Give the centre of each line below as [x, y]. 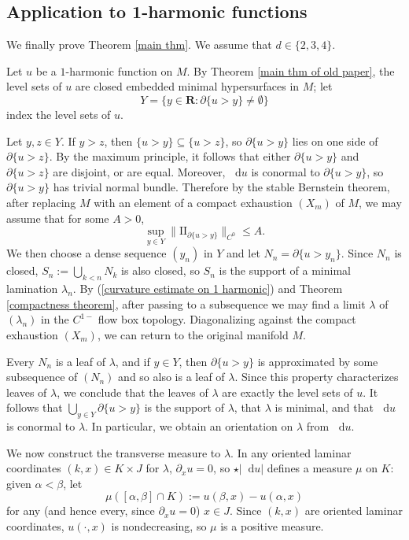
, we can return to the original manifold [193, 334]
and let [243, 253]
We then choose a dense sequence [87, 253]
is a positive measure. [272, 526]
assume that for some [58, 218]
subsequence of [42, 377]
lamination [32, 288]
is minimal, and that [324, 407]
